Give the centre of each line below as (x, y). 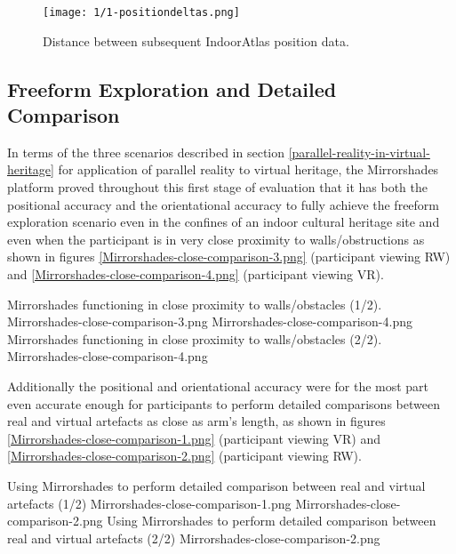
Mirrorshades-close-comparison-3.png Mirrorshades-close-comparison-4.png (210, 321)
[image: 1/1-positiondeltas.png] (141, 12)
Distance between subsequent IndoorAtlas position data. (196, 40)
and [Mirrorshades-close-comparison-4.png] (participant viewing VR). (196, 274)
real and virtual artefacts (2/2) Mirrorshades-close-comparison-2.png (194, 538)
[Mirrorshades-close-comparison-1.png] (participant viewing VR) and (194, 438)
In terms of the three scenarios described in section (146, 152)
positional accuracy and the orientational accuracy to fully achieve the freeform (224, 204)
